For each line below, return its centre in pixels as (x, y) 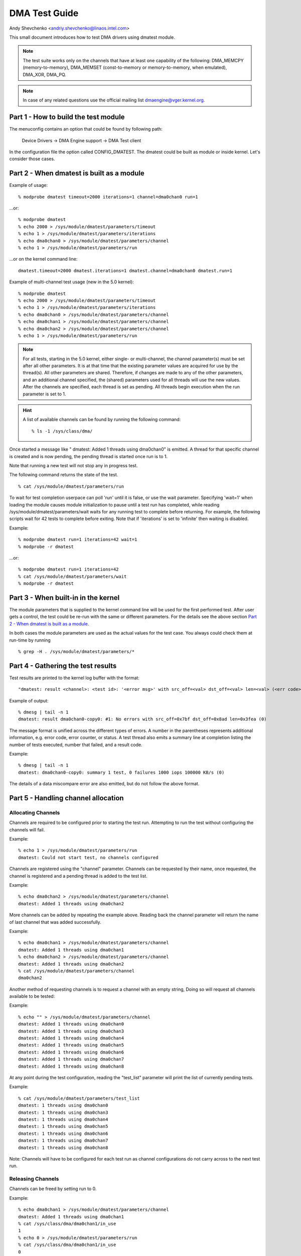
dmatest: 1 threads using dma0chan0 (63, 1106)
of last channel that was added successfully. (55, 922)
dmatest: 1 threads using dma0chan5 (63, 1126)
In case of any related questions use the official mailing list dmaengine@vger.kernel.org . (114, 100)
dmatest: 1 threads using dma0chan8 (63, 1147)
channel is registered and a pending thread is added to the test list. (78, 876)
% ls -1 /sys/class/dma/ (62, 431)
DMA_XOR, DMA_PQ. (44, 74)
